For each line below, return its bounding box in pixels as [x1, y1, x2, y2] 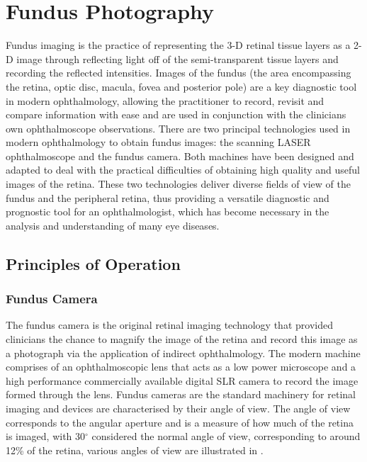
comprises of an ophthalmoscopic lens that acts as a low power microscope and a [6, 359, 356, 374]
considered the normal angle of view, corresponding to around [91, 429, 361, 444]
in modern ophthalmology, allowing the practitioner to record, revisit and [6, 93, 324, 108]
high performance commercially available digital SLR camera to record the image [6, 373, 358, 388]
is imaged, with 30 [6, 429, 86, 444]
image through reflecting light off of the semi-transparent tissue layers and [16, 51, 339, 66]
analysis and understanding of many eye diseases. [6, 218, 220, 232]
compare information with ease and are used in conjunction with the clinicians [6, 107, 346, 122]
